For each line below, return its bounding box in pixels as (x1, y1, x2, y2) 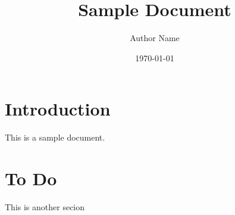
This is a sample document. (5, 131, 105, 144)
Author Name (130, 32, 180, 44)
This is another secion (5, 200, 85, 213)
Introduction (5, 96, 111, 121)
